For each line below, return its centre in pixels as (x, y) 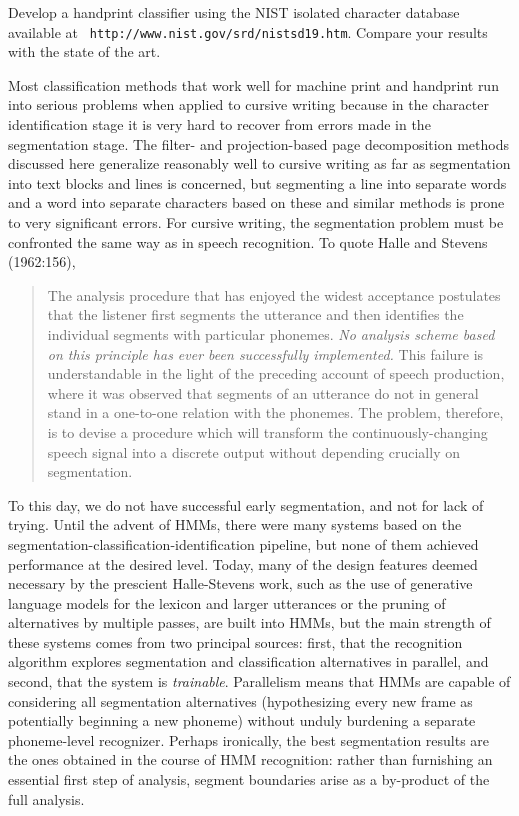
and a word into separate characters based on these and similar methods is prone (256, 202)
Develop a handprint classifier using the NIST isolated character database (234, 12)
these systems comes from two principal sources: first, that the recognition (235, 641)
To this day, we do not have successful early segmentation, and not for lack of (246, 504)
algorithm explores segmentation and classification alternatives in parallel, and (248, 661)
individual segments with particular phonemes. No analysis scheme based (271, 333)
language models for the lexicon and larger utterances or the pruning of (227, 602)
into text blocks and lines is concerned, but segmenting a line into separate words (257, 182)
